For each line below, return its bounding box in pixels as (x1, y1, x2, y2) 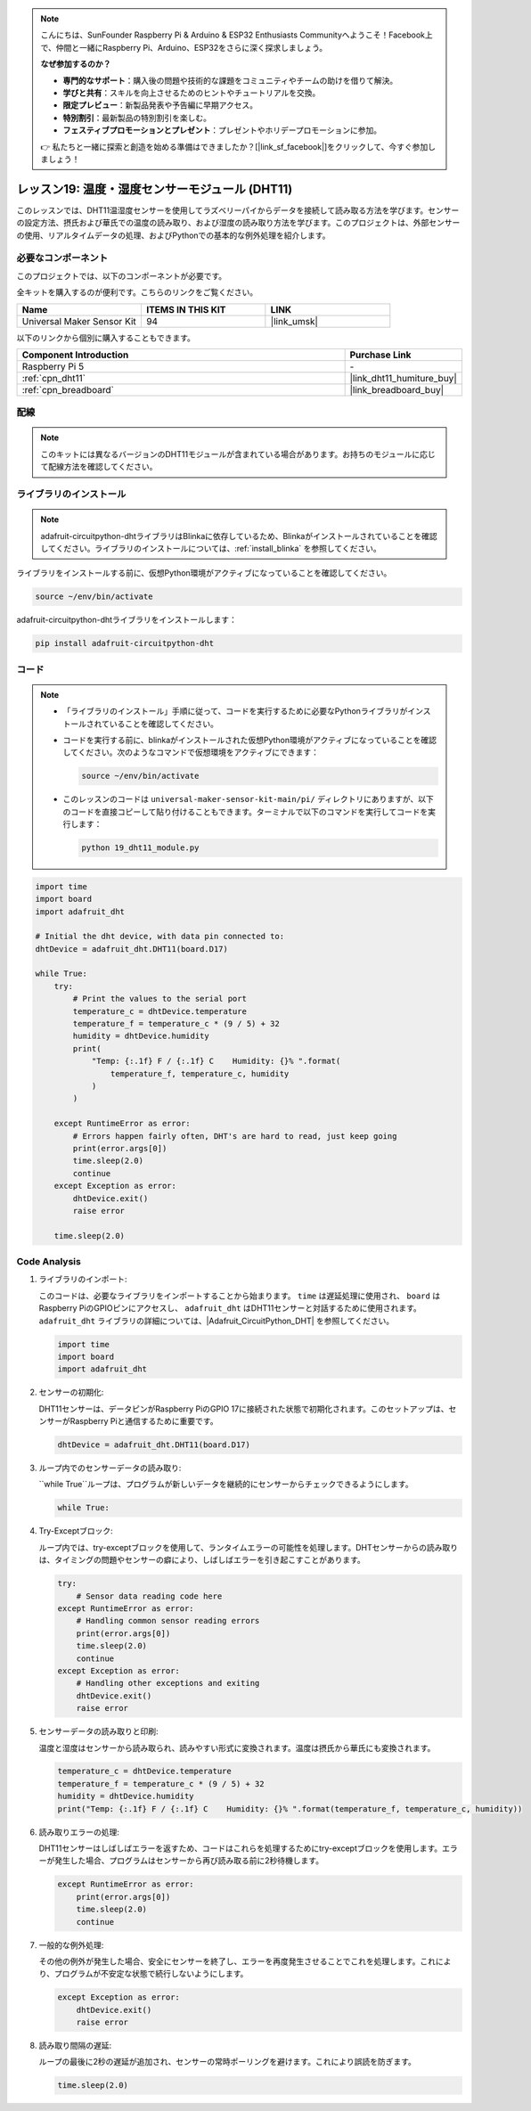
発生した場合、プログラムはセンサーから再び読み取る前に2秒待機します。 (53, 1855, 324, 1866)
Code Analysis (16, 1256, 82, 1268)
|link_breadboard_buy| (349, 383, 445, 396)
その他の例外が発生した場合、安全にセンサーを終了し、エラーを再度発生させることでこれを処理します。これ (38, 1956, 437, 1967)
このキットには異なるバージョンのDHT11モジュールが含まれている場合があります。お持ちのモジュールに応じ (40, 448, 436, 459)
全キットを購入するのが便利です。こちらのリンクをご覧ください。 (16, 287, 258, 298)
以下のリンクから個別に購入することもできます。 (16, 332, 196, 343)
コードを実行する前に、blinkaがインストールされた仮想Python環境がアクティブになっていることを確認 (62, 735, 437, 746)
